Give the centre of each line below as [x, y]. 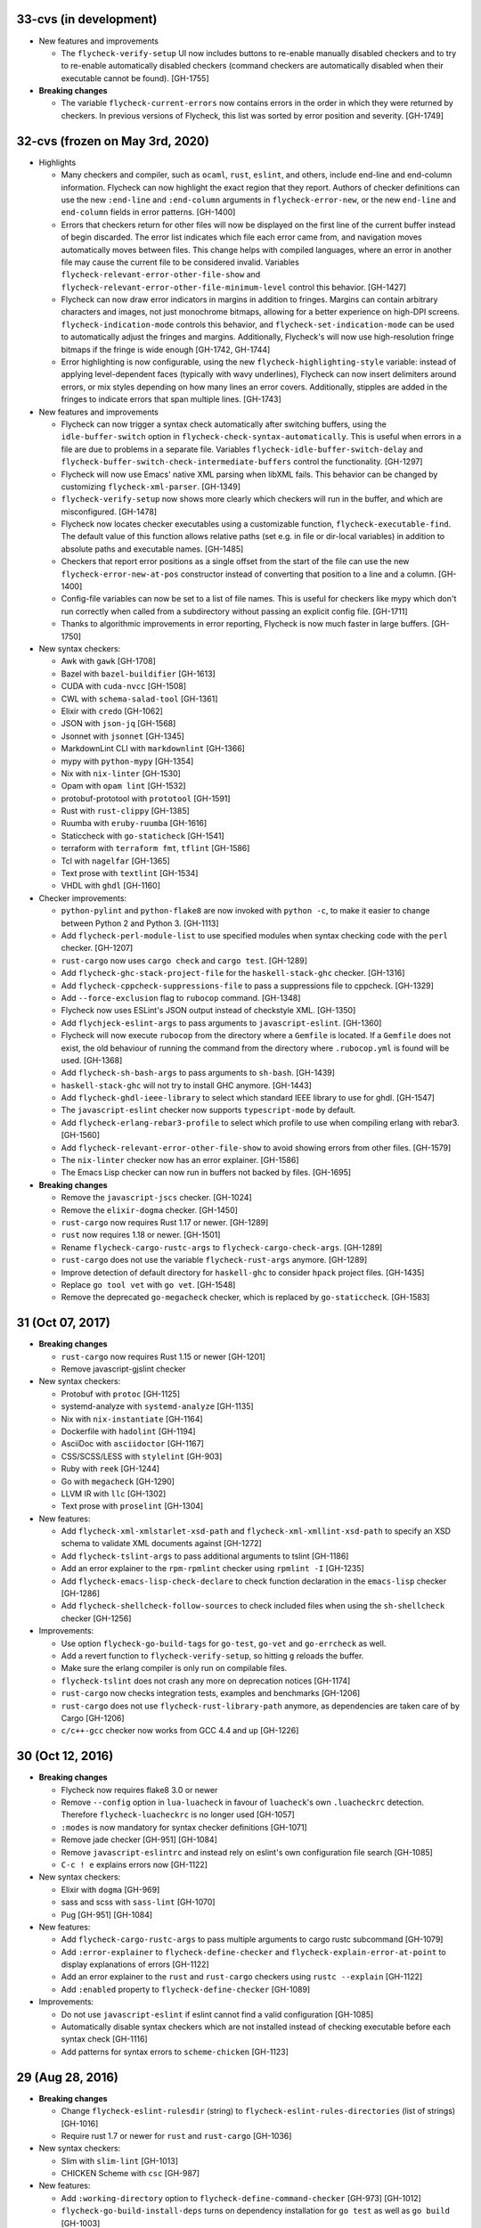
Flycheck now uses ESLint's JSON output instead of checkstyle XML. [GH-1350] [208, 1011]
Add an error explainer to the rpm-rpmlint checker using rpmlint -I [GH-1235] [212, 1569]
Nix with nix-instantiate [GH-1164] [132, 1419]
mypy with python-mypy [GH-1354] [127, 761]
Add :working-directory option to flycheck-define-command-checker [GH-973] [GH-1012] [241, 2198]
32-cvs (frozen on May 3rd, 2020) [113, 141]
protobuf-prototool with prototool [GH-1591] [146, 799]
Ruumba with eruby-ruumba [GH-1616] [134, 823]
